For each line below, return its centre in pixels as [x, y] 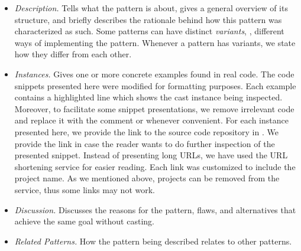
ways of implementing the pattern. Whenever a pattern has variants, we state [155, 42]
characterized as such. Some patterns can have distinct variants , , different [149, 31]
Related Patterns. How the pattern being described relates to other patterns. [153, 241]
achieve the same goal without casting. [84, 221]
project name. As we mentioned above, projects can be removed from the [147, 178]
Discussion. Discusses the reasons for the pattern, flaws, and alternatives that [155, 209]
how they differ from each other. [73, 54]
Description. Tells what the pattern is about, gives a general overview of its [151, 8]
